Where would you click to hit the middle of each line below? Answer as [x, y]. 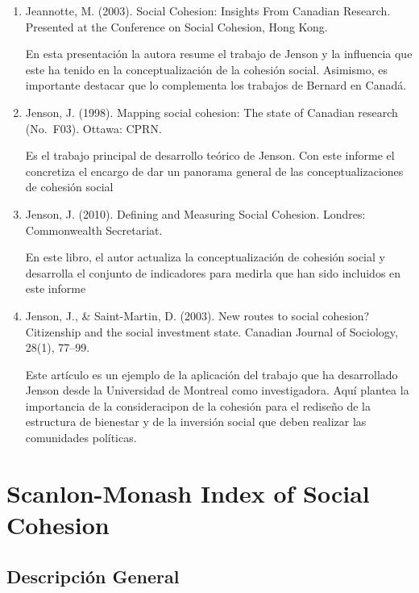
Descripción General [93, 576]
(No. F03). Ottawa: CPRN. [93, 128]
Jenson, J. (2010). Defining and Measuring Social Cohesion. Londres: [195, 213]
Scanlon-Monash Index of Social [188, 493]
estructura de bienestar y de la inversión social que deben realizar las [196, 422]
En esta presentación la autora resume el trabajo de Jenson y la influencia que [219, 54]
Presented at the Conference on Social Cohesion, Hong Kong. [176, 26]
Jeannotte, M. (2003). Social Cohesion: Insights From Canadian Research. [208, 10]
